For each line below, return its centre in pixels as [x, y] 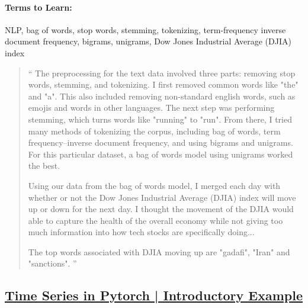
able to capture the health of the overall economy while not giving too [155, 220]
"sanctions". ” [52, 263]
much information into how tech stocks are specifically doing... [141, 232]
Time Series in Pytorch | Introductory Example [154, 295]
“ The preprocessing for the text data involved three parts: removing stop [162, 73]
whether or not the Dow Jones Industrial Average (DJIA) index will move [162, 197]
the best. [44, 166]
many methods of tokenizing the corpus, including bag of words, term [154, 131]
